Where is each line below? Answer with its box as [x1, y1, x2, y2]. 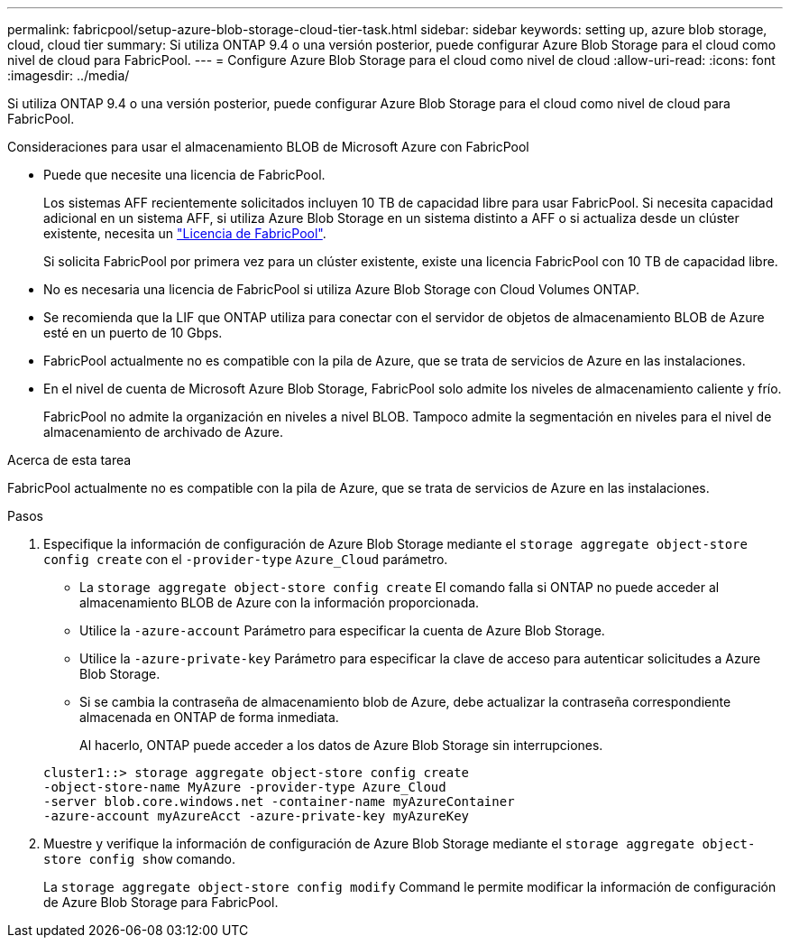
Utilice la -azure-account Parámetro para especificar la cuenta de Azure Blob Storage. [79, 623, 605, 638]
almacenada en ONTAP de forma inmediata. [79, 709, 339, 725]
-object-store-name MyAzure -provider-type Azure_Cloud [43, 780, 446, 794]
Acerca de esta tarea [7, 452, 132, 468]
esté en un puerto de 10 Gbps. [43, 325, 223, 340]
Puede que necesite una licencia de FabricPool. [43, 167, 326, 182]
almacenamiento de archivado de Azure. [43, 424, 283, 440]
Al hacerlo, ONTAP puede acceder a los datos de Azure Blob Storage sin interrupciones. [79, 737, 603, 753]
